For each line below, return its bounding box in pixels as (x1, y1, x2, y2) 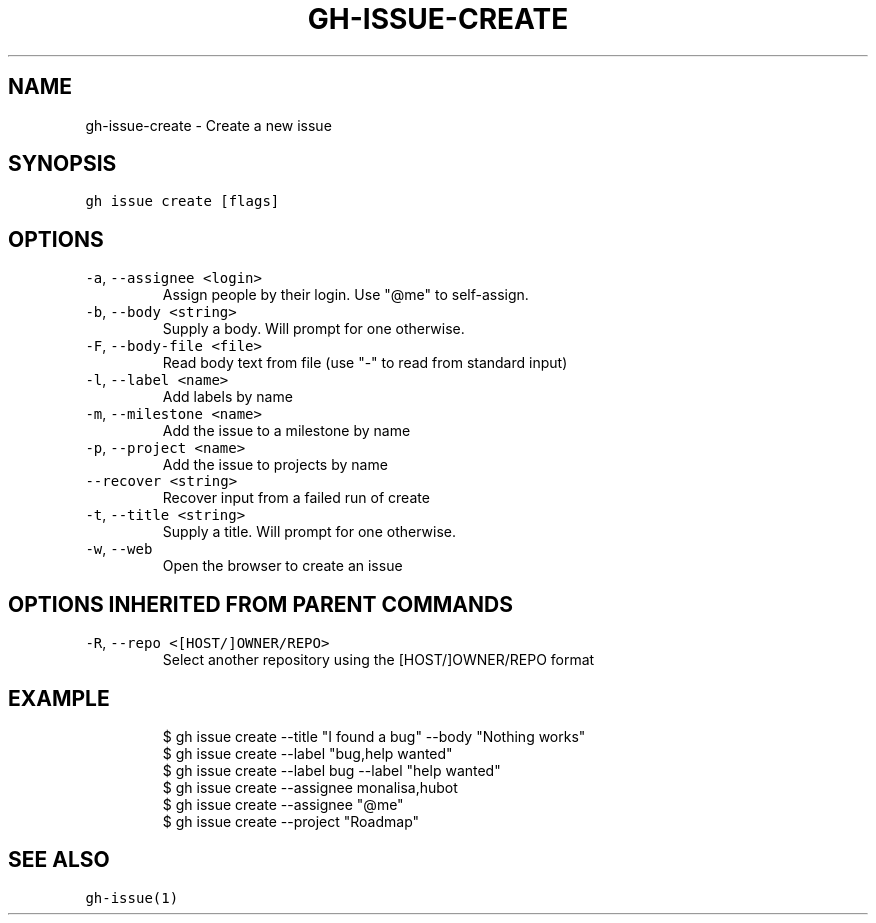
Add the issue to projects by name (162, 456, 388, 474)
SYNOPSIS (8, 151, 117, 177)
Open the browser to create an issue (162, 557, 403, 575)
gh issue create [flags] (85, 193, 280, 210)
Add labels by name (162, 388, 293, 406)
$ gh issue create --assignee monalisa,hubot (162, 778, 458, 796)
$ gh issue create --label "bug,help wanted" (162, 744, 453, 762)
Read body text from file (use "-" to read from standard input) (162, 354, 568, 372)
